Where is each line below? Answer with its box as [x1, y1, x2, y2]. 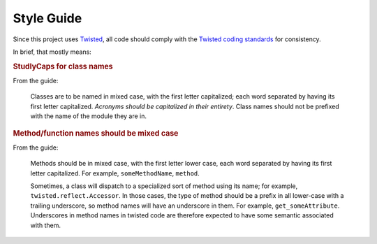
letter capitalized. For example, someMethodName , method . [30, 168, 200, 178]
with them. [30, 221, 61, 229]
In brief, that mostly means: [13, 48, 92, 56]
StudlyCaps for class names [13, 62, 113, 71]
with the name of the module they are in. [30, 112, 147, 120]
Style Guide [13, 10, 82, 26]
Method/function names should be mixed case [13, 128, 179, 138]
